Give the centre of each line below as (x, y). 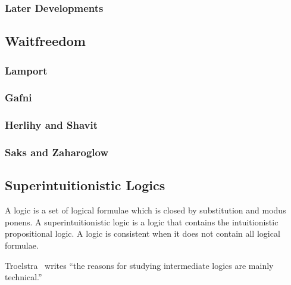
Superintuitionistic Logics (85, 185)
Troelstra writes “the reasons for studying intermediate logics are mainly (139, 265)
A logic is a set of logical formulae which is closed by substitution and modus (145, 210)
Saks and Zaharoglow (57, 152)
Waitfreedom (45, 41)
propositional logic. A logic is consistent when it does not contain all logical (143, 233)
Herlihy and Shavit (51, 125)
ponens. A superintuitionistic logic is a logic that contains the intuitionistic (142, 222)
